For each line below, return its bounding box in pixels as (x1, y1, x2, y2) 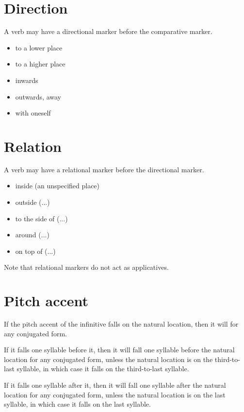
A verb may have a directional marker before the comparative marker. (4, 26, 212, 36)
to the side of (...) (15, 213, 68, 223)
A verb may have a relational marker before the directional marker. (4, 164, 204, 174)
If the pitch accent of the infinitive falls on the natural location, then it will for (4, 319, 239, 329)
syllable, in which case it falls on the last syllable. (4, 399, 151, 409)
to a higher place (15, 59, 65, 69)
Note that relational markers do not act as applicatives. (4, 262, 169, 272)
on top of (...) (15, 246, 56, 256)
